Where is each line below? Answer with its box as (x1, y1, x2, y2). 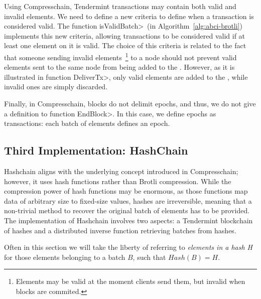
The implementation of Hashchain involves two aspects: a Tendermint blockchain (4, 215, 253, 225)
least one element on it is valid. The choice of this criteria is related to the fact (4, 40, 246, 51)
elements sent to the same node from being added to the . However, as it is (4, 62, 235, 72)
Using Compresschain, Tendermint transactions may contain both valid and (4, 1, 236, 11)
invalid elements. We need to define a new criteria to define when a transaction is (4, 11, 254, 21)
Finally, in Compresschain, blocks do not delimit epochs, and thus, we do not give (4, 98, 256, 108)
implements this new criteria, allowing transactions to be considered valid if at (4, 30, 245, 41)
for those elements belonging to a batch (4, 251, 125, 262)
